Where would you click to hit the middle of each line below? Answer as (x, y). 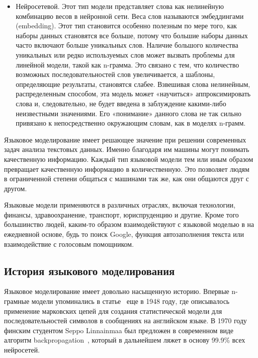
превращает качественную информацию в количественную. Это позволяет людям (127, 169)
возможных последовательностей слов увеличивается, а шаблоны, (115, 74)
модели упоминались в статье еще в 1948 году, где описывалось (130, 301)
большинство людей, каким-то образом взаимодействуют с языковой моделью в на (129, 224)
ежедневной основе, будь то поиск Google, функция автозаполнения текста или (124, 234)
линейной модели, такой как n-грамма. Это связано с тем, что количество (127, 64)
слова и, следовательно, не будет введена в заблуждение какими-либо (121, 103)
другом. (15, 188)
